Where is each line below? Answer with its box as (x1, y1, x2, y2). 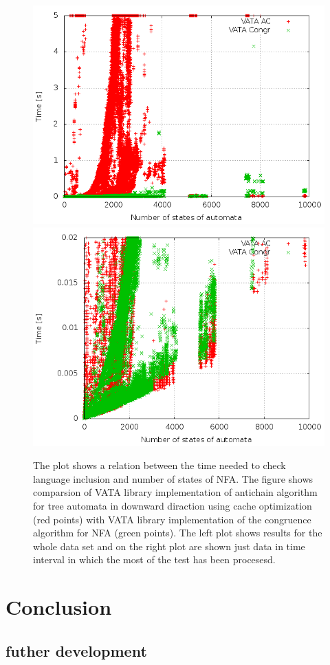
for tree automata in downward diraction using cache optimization (33, 498, 312, 512)
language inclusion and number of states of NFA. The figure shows (33, 471, 313, 486)
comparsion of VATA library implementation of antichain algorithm (33, 485, 318, 499)
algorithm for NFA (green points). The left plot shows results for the (33, 525, 322, 540)
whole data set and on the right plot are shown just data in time (33, 538, 305, 553)
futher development (5, 640, 147, 661)
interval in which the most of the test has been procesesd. (33, 552, 276, 567)
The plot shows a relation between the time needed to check (33, 458, 286, 472)
